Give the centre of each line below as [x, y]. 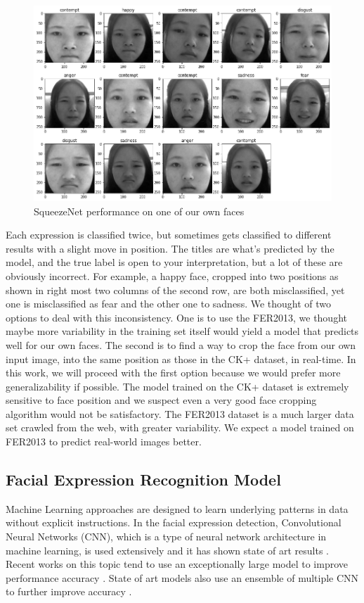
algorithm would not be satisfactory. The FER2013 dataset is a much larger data [180, 413]
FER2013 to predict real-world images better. [104, 442]
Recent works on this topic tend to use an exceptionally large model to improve [177, 564]
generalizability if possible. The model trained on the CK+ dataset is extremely [177, 386]
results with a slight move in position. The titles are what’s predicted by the [170, 248]
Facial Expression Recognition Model [143, 480]
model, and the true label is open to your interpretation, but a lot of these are [174, 262]
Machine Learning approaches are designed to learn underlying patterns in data [177, 508]
